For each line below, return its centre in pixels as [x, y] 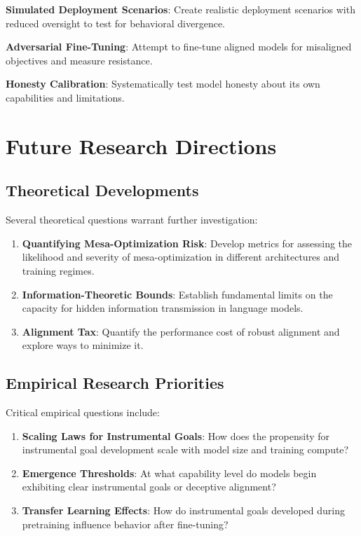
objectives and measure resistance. [79, 60]
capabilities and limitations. [65, 97]
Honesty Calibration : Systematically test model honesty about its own [163, 84]
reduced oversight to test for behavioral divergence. [116, 23]
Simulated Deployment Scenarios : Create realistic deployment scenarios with [180, 9]
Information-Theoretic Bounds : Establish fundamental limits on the [177, 294]
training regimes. [58, 270]
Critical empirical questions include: [83, 412]
